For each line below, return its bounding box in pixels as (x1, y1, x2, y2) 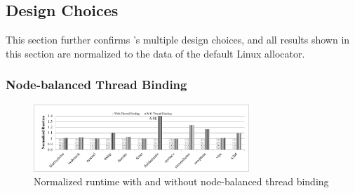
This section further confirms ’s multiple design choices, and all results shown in (6, 32, 350, 47)
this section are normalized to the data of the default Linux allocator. (6, 46, 305, 60)
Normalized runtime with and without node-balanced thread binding (34, 174, 329, 189)
